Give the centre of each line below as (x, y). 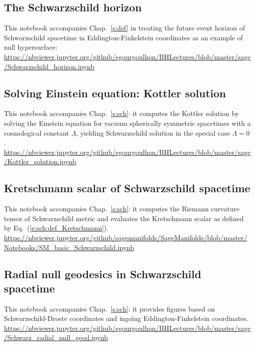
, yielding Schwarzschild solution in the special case (153, 132)
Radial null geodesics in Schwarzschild (103, 274)
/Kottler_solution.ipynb (40, 161)
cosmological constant (37, 132)
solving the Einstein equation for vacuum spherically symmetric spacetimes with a (127, 123)
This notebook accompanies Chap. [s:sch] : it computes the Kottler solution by (122, 113)
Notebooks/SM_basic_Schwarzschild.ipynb (69, 247)
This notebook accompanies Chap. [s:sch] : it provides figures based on (109, 308)
